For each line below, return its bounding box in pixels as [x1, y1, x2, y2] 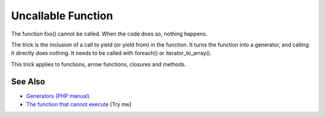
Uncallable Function [11, 9, 114, 22]
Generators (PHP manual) [26, 92, 90, 100]
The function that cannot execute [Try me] [26, 101, 132, 108]
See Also [11, 76, 45, 87]
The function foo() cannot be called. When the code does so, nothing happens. [11, 30, 208, 37]
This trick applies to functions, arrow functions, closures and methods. [11, 60, 187, 68]
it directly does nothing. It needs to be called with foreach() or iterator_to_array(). [11, 49, 212, 57]
